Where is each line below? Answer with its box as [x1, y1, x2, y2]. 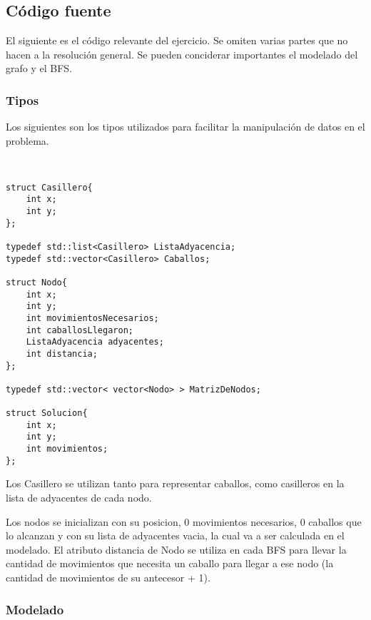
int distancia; [26, 348, 98, 359]
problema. [6, 133, 49, 148]
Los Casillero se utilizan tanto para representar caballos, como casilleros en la [6, 476, 345, 491]
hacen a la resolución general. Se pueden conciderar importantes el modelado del [6, 46, 358, 61]
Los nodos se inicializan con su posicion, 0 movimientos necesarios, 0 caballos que [6, 514, 362, 529]
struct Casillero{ [6, 182, 93, 193]
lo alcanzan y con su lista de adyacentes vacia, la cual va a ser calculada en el [6, 528, 345, 543]
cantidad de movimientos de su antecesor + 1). [6, 570, 210, 585]
